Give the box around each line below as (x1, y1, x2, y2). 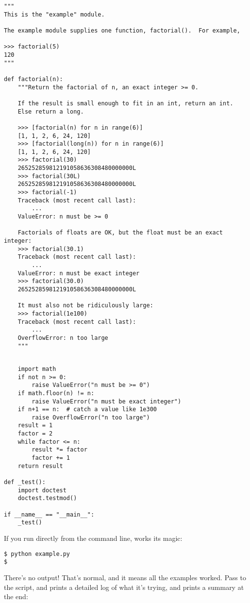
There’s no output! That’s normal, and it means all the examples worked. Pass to (4, 572, 246, 582)
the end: (4, 591, 28, 602)
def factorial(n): (4, 75, 63, 83)
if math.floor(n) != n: (17, 389, 95, 397)
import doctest (17, 486, 67, 494)
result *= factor (32, 446, 87, 453)
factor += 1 (32, 454, 70, 462)
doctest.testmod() (17, 495, 77, 502)
